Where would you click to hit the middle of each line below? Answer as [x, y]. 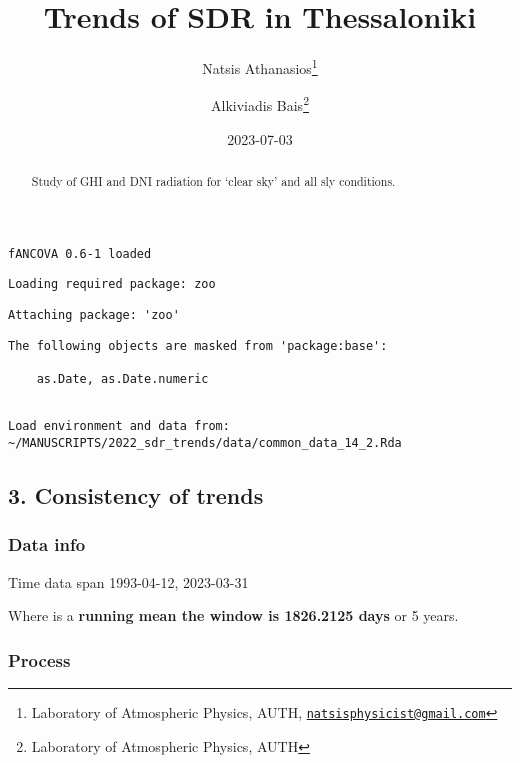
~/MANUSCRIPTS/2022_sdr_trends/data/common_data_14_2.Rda [205, 442]
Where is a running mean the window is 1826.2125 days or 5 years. [233, 615]
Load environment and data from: [119, 426]
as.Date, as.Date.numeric [122, 378]
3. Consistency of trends [136, 494]
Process [39, 659]
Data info [47, 544]
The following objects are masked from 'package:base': [198, 345]
